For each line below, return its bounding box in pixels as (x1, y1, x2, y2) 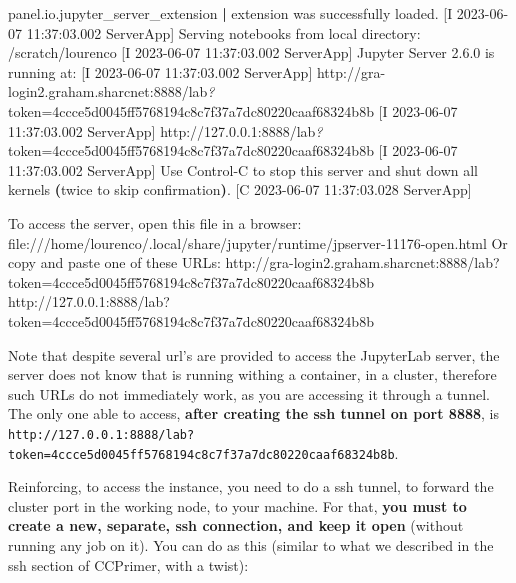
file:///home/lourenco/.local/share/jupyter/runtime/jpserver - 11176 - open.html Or (8, 232, 508, 253)
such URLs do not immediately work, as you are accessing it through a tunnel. (8, 383, 490, 404)
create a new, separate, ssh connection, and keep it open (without (8, 515, 464, 536)
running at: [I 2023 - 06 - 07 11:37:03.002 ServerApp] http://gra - (8, 61, 386, 82)
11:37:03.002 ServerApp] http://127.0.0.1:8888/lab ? (8, 120, 323, 141)
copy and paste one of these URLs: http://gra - (8, 252, 294, 273)
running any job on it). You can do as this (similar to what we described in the (8, 534, 494, 555)
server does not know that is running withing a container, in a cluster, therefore (8, 364, 497, 385)
